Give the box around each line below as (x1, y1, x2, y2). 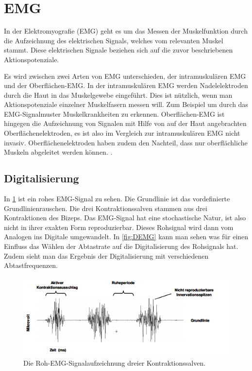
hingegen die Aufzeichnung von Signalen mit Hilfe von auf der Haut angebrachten (4, 118, 247, 128)
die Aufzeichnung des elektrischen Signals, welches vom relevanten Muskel (4, 35, 223, 45)
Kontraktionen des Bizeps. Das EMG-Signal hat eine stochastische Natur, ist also (4, 212, 246, 223)
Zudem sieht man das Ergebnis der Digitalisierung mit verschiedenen (4, 250, 209, 261)
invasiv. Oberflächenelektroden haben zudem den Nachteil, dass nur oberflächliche (4, 137, 248, 147)
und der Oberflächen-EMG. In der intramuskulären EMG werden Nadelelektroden (4, 80, 248, 90)
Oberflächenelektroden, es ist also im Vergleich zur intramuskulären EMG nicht (4, 128, 240, 138)
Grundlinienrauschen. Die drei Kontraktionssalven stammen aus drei (4, 203, 207, 213)
